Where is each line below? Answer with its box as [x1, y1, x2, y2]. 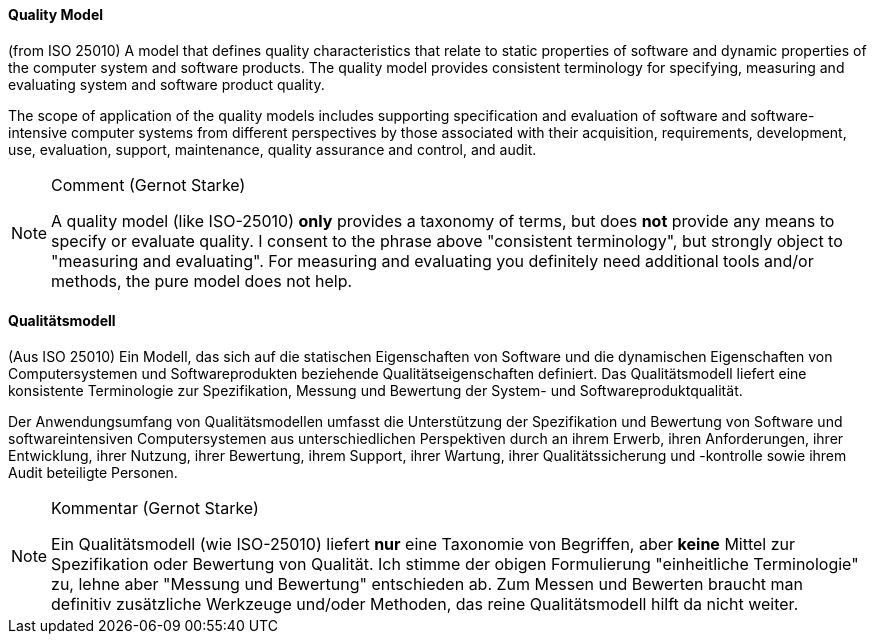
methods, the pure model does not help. [51, 270, 353, 291]
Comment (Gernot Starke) [51, 174, 246, 195]
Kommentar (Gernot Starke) [51, 497, 259, 518]
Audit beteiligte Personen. [8, 463, 178, 481]
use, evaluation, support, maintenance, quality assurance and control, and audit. [8, 140, 537, 158]
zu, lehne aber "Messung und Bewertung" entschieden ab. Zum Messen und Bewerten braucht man [51, 573, 804, 594]
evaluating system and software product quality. [8, 75, 325, 93]
